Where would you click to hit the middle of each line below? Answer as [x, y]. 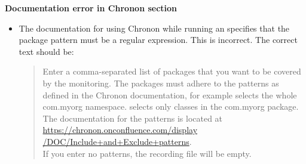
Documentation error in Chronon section [91, 8]
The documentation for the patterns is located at [133, 118]
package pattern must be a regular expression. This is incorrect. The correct [158, 40]
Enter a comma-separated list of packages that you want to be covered [172, 71]
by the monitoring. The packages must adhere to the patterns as [161, 83]
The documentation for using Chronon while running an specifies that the [154, 28]
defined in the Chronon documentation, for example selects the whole [170, 95]
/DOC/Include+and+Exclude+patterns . [117, 141]
